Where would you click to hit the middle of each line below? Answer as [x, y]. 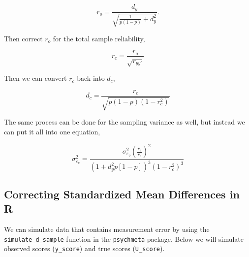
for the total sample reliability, [99, 38]
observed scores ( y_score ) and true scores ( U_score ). [84, 248]
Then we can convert [35, 78]
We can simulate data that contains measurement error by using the [107, 229]
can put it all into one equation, [52, 131]
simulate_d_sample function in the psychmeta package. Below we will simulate [124, 239]
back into [91, 78]
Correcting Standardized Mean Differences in [122, 194]
